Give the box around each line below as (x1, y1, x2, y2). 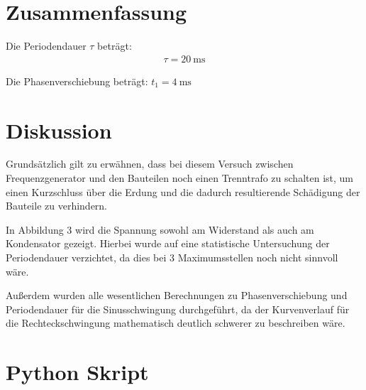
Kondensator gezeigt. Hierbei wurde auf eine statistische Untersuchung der (6, 236, 330, 251)
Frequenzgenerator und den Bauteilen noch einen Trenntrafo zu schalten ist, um (6, 170, 353, 185)
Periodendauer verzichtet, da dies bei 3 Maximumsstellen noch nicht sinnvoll (6, 250, 338, 265)
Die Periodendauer (6, 38, 87, 53)
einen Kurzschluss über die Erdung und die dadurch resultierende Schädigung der (6, 184, 360, 199)
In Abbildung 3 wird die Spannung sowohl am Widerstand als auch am (6, 222, 314, 237)
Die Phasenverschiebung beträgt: (6, 73, 148, 88)
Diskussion (6, 115, 112, 144)
